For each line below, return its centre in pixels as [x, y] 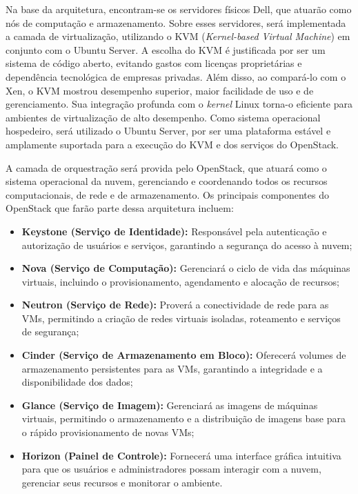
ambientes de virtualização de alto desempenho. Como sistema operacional [163, 117]
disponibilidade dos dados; [77, 382]
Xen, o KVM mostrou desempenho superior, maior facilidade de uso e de [160, 90]
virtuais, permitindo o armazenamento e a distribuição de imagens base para [183, 418]
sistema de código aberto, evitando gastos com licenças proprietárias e [154, 63]
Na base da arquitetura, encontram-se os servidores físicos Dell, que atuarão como [179, 9]
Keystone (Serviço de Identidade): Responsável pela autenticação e [174, 231]
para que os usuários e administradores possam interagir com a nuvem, [171, 469]
